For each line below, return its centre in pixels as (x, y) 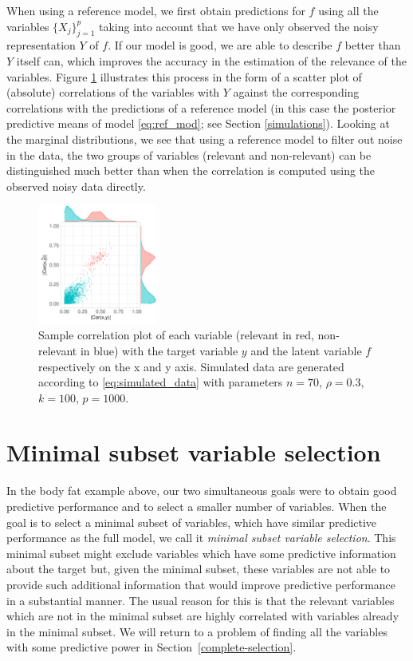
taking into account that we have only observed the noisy (239, 26)
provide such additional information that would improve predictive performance (201, 584)
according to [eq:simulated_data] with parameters (161, 382)
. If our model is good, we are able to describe (220, 45)
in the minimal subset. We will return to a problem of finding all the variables (197, 631)
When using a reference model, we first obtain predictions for (156, 10)
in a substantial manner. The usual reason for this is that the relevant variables (201, 600)
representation (41, 45)
